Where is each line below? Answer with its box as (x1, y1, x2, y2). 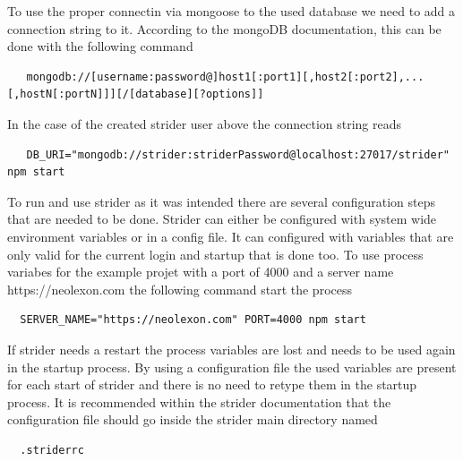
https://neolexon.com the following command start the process (7, 279, 352, 298)
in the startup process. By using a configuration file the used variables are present (7, 357, 457, 376)
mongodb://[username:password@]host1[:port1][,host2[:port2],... (26, 70, 424, 83)
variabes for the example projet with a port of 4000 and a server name (7, 262, 394, 281)
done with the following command (7, 37, 193, 55)
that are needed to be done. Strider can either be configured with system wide (7, 209, 437, 228)
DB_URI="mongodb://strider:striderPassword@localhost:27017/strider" (26, 148, 450, 161)
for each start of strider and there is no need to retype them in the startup (7, 375, 417, 394)
